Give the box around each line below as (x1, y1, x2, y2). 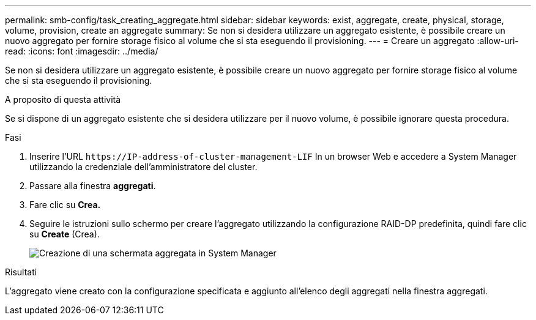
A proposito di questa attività (5, 94, 121, 105)
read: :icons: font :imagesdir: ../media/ (5, 46, 158, 56)
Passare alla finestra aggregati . (29, 180, 156, 191)
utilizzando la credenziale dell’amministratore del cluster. (29, 162, 258, 172)
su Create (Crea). (29, 229, 100, 239)
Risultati (5, 267, 37, 277)
